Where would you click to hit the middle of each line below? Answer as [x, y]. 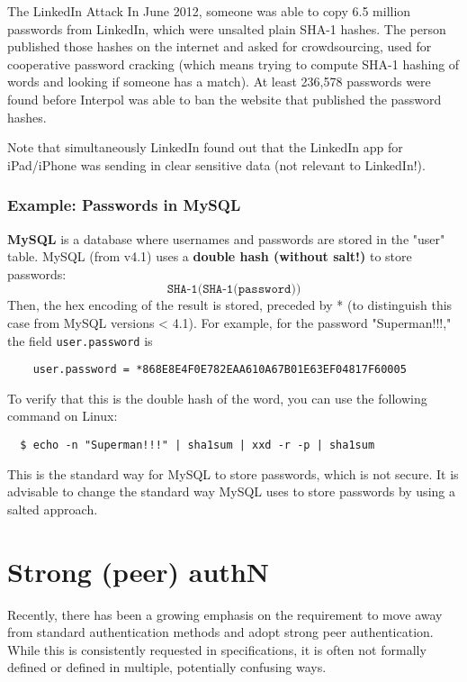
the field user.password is [80, 340]
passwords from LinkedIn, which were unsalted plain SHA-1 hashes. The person [227, 28]
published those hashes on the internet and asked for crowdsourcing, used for [220, 46]
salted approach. [53, 509]
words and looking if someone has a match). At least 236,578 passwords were [219, 82]
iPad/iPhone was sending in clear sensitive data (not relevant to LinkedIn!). [216, 164]
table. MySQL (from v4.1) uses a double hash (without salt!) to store [210, 256]
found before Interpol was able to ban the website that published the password [225, 99]
